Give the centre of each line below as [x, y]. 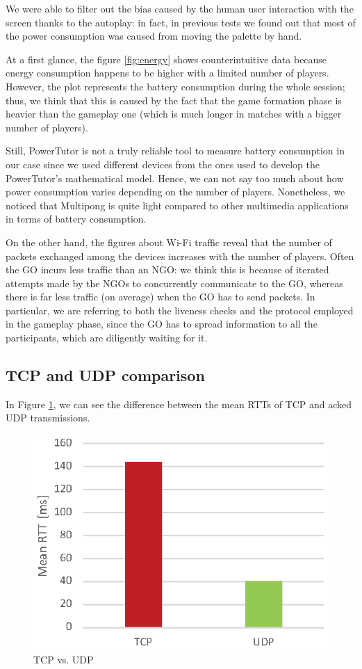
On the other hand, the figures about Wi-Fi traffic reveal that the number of [169, 242]
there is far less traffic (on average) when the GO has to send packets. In [161, 297]
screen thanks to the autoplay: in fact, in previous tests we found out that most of [181, 22]
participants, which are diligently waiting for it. [107, 338]
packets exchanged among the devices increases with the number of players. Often [180, 256]
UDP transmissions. [48, 418]
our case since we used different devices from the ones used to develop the [163, 164]
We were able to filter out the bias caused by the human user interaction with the [180, 8]
